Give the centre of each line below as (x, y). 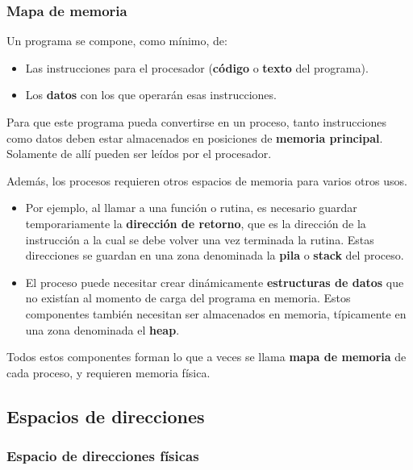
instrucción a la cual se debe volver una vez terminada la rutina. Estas (200, 239)
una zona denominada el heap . (102, 329)
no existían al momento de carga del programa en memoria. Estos (188, 298)
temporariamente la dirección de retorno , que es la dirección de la (196, 223)
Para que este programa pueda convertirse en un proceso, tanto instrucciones (197, 122)
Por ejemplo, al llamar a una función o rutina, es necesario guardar (191, 208)
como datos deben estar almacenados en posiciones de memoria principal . (195, 137)
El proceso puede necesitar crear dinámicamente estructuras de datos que (215, 282)
